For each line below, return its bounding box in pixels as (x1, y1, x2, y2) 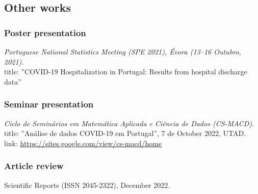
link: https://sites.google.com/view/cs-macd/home (4, 137, 162, 148)
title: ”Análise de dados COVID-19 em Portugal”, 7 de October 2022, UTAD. (4, 128, 246, 138)
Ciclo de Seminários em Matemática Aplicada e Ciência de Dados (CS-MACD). (4, 118, 254, 128)
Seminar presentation (4, 98, 94, 110)
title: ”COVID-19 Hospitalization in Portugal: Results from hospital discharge (4, 66, 247, 77)
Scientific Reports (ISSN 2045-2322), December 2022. (4, 179, 170, 190)
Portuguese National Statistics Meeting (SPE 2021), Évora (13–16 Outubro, (4, 46, 241, 57)
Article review (4, 159, 64, 172)
